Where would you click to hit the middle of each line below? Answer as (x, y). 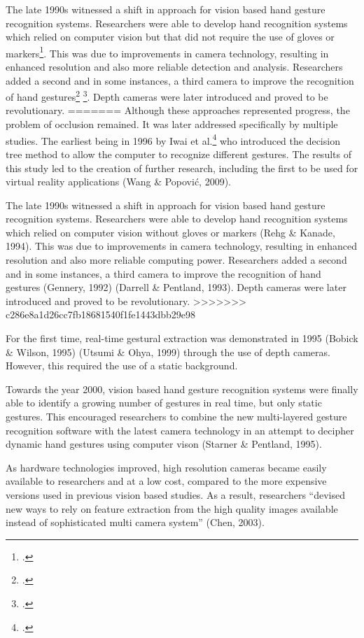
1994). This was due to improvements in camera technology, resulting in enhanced (182, 246)
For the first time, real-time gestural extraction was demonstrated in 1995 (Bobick (182, 338)
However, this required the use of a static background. (122, 366)
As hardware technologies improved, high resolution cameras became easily (166, 467)
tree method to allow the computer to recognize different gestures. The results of (178, 154)
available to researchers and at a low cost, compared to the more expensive (166, 481)
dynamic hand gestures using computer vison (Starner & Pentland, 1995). (164, 444)
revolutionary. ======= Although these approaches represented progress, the (178, 110)
